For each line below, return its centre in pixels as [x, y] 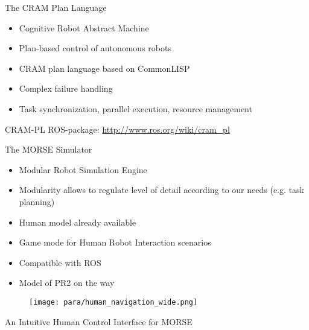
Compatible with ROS [60, 262]
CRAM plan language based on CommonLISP [104, 68]
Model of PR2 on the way [67, 283]
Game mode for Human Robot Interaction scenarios [115, 242]
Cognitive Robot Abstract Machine [84, 27]
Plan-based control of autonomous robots [95, 48]
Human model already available [78, 222]
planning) [37, 201]
